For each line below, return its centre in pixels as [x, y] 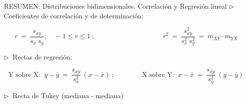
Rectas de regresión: [42, 57]
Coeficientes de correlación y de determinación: [74, 15]
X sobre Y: [158, 75]
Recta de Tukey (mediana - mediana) [68, 95]
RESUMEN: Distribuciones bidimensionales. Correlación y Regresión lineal [115, 6]
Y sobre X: [25, 75]
